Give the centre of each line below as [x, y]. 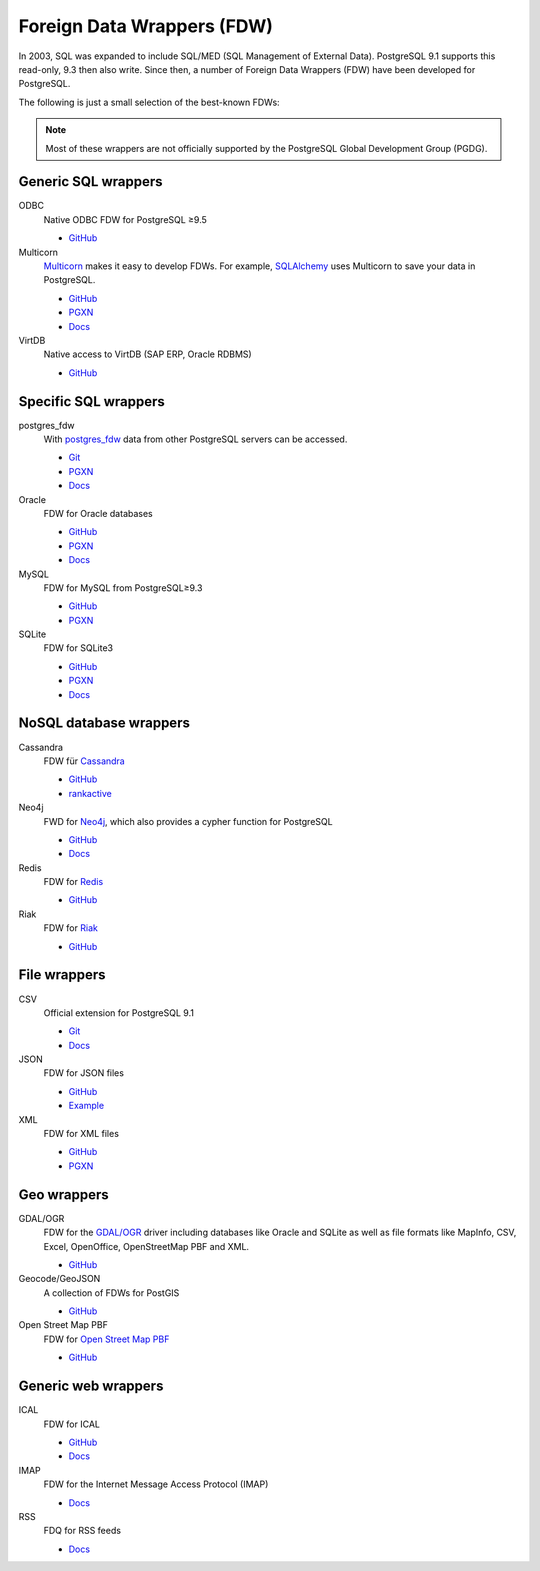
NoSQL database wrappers [104, 723]
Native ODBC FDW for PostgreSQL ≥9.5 [125, 219]
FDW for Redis [73, 882]
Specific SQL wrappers [91, 401]
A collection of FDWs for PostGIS [111, 1292]
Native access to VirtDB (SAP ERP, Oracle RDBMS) [147, 354]
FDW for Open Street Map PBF [106, 1339]
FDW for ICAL [71, 1424]
